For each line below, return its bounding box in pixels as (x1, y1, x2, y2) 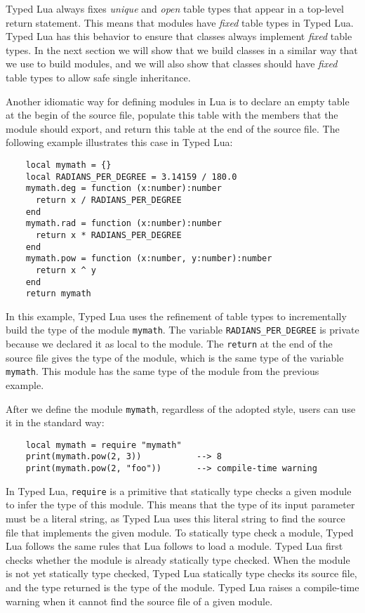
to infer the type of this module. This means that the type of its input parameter (6, 497, 355, 512)
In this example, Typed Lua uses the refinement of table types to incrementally (6, 308, 347, 323)
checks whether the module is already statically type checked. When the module (6, 552, 350, 567)
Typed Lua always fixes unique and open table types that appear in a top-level (6, 1, 344, 15)
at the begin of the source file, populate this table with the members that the (6, 107, 338, 122)
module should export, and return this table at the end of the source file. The (6, 121, 340, 136)
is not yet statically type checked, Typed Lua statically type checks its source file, (6, 566, 357, 581)
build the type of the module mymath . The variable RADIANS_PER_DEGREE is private (6, 322, 359, 337)
